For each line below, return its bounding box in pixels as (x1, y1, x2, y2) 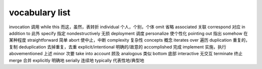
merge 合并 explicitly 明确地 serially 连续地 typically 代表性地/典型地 (9, 57, 145, 63)
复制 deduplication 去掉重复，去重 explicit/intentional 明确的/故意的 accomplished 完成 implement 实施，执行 (9, 44, 227, 50)
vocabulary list (9, 7, 70, 18)
